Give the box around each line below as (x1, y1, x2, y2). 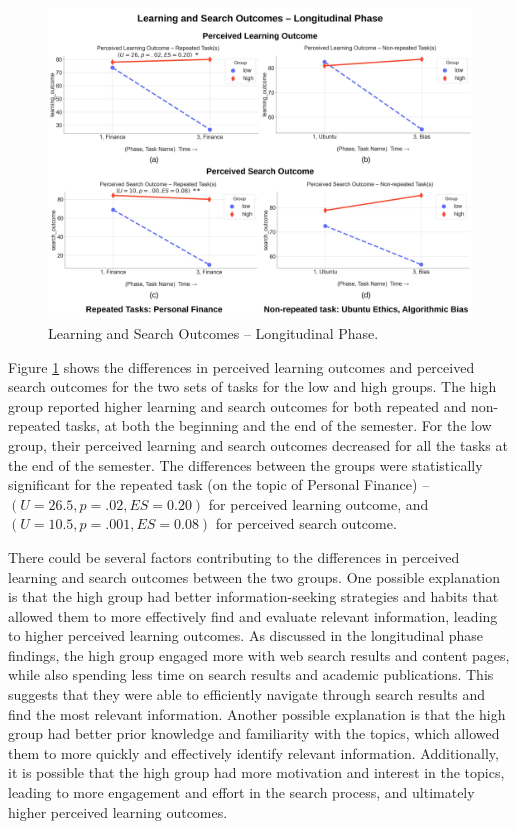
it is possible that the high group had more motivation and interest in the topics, (8, 762, 505, 783)
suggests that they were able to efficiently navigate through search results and (8, 684, 485, 705)
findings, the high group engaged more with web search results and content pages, (8, 644, 510, 665)
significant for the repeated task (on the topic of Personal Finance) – (8, 474, 430, 495)
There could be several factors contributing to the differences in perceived (8, 546, 460, 567)
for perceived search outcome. (215, 513, 397, 534)
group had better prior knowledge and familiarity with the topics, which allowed (8, 723, 500, 744)
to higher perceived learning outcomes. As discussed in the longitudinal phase (8, 625, 484, 646)
